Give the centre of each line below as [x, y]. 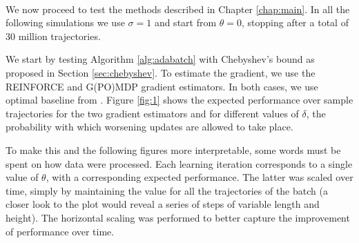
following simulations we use [65, 22]
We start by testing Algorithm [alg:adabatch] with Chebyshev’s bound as [160, 59]
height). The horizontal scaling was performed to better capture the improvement [178, 217]
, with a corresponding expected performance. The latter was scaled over [200, 177]
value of [22, 177]
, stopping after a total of [295, 22]
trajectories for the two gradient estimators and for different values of [152, 113]
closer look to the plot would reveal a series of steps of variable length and [163, 204]
